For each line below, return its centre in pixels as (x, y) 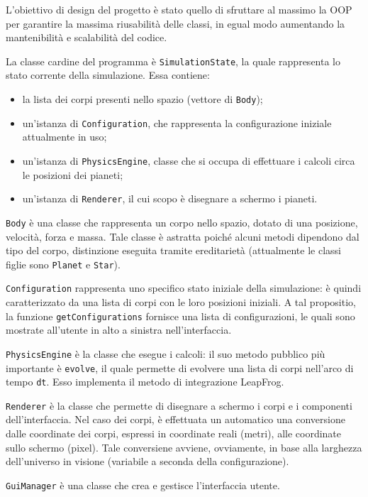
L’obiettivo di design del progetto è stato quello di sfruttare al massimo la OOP (179, 9)
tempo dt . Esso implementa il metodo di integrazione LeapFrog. (145, 382)
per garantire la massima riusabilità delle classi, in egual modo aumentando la (175, 23)
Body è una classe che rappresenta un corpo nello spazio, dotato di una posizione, (182, 222)
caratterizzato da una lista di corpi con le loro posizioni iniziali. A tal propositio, (181, 302)
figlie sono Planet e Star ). (63, 264)
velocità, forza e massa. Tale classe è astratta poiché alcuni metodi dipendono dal (183, 236)
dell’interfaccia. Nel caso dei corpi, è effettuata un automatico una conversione (175, 419)
